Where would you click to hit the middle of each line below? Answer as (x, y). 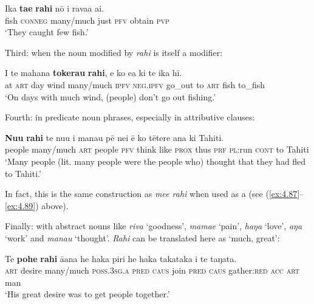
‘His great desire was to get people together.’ (87, 294)
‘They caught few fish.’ (47, 32)
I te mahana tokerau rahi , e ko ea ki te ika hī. (94, 73)
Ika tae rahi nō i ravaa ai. (54, 8)
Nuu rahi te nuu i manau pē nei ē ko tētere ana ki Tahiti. (114, 137)
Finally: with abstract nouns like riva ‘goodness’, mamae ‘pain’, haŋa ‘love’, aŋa (154, 226)
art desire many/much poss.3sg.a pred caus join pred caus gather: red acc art (152, 270)
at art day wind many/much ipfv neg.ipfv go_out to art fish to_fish (135, 84)
